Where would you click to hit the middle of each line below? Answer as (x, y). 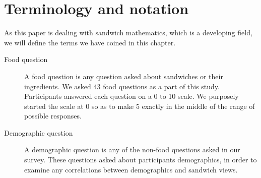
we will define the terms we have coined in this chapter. (90, 42)
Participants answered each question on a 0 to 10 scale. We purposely (132, 96)
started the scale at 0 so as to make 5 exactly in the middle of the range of (140, 106)
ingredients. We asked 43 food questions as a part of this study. (122, 86)
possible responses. (53, 116)
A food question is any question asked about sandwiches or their (124, 76)
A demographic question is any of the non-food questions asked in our (132, 150)
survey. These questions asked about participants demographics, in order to (141, 160)
